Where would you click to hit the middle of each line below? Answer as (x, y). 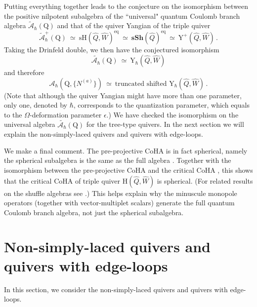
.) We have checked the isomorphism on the (172, 114)
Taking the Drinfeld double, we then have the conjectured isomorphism (112, 49)
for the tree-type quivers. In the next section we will (165, 124)
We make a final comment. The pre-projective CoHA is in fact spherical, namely (126, 150)
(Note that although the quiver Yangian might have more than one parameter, (123, 95)
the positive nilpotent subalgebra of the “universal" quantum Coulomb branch (122, 16)
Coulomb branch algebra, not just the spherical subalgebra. (94, 212)
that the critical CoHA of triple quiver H (66, 180)
